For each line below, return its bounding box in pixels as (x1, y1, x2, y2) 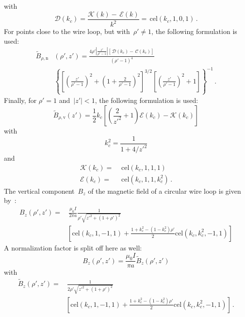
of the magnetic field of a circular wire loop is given (88, 185, 241, 196)
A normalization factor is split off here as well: (4, 242, 142, 252)
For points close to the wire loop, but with (4, 26, 130, 36)
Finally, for (4, 95, 37, 105)
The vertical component (4, 185, 75, 196)
